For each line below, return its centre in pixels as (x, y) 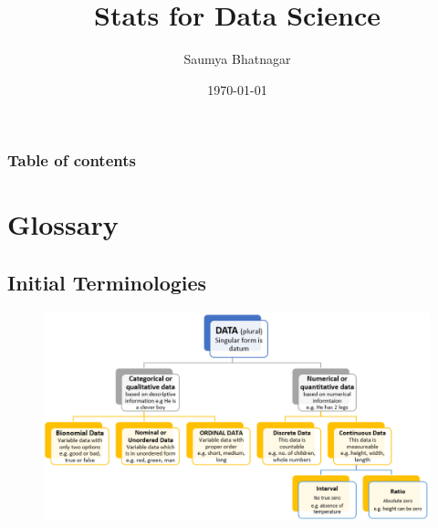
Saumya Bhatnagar (237, 59)
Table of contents (72, 160)
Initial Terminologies (107, 282)
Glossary (63, 224)
